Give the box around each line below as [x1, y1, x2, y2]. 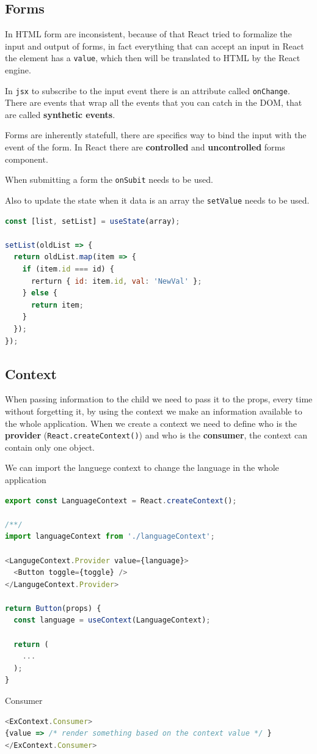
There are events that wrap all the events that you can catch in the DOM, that [5, 96, 302, 109]
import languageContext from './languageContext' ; [5, 532, 215, 541]
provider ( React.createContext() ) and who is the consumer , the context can [5, 429, 307, 442]
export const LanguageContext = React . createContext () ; [5, 496, 237, 505]
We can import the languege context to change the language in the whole [5, 461, 279, 474]
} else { [22, 289, 57, 298]
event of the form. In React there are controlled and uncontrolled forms [5, 141, 285, 153]
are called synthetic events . [5, 108, 115, 120]
